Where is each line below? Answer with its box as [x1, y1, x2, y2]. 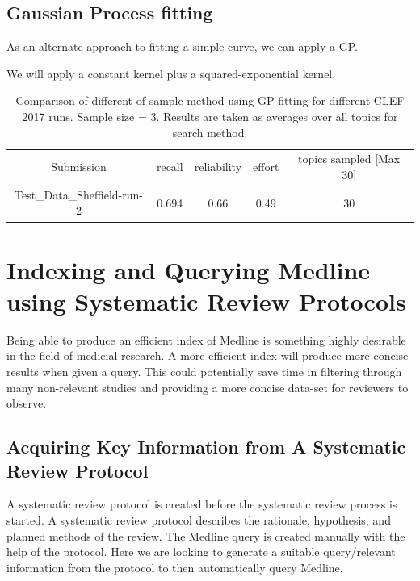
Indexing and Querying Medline [6, 253, 371, 286]
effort [253, 158, 279, 175]
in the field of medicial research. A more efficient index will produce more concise [6, 347, 409, 364]
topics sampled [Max [298, 150, 401, 167]
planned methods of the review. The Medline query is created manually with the [6, 527, 405, 544]
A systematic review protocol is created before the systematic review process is [6, 495, 397, 512]
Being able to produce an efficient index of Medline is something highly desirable [6, 331, 406, 348]
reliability [194, 158, 242, 175]
